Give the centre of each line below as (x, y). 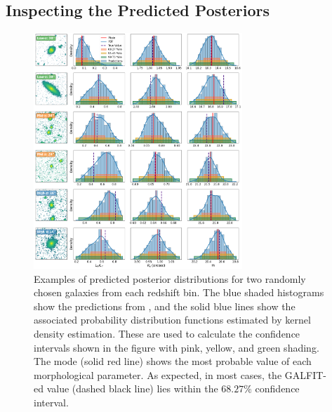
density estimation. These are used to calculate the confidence (167, 333)
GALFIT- (305, 374)
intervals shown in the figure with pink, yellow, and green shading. (177, 347)
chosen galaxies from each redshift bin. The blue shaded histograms (179, 292)
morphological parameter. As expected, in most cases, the (158, 374)
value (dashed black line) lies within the (132, 388)
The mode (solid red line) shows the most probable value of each (173, 361)
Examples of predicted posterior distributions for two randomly (170, 278)
